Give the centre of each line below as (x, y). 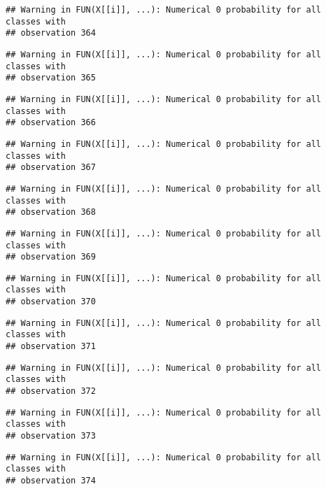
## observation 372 (51, 391)
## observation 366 (51, 123)
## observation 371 (51, 347)
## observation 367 (51, 168)
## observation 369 (51, 257)
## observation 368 (51, 212)
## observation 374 (51, 481)
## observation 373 (51, 436)
